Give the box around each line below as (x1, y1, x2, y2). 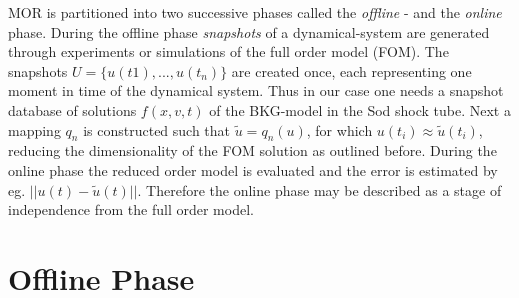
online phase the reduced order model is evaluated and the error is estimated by (8, 159, 498, 180)
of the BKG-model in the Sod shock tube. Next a (209, 99, 511, 120)
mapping (8, 119, 61, 140)
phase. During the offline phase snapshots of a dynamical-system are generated (8, 21, 490, 42)
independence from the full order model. (8, 199, 254, 220)
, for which (306, 119, 373, 140)
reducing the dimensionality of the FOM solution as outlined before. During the (8, 140, 497, 161)
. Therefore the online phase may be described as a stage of (137, 179, 502, 200)
